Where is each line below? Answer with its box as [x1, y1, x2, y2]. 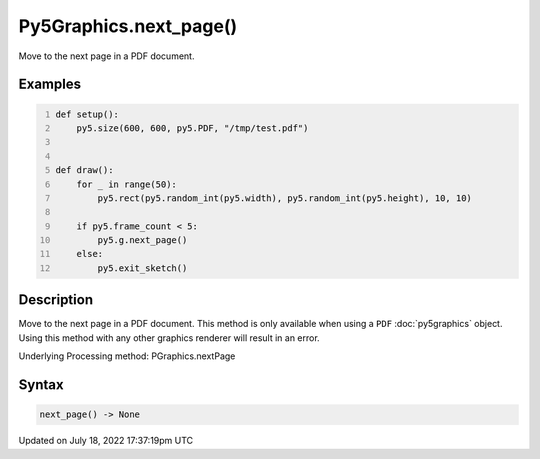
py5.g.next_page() [97, 235, 188, 246]
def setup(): [55, 108, 120, 120]
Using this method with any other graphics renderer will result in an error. [18, 331, 320, 344]
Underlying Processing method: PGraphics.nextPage [18, 350, 236, 362]
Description [18, 291, 94, 309]
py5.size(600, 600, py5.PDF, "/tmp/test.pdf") [76, 122, 309, 134]
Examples [18, 76, 82, 93]
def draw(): [55, 165, 114, 176]
